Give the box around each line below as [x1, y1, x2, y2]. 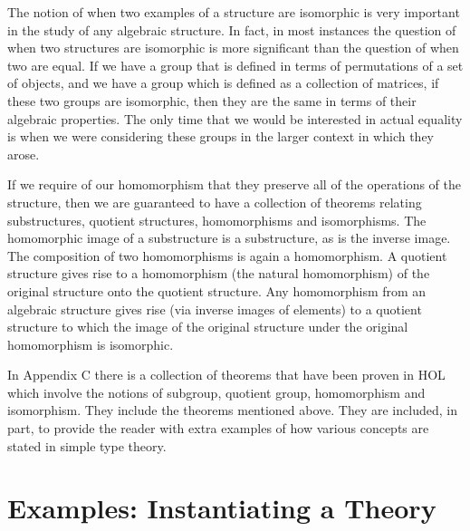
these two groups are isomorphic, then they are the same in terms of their [7, 91, 417, 110]
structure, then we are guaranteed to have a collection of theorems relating [7, 192, 422, 211]
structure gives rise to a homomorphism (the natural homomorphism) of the [7, 264, 430, 283]
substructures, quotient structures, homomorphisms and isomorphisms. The [7, 210, 427, 229]
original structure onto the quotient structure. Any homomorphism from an [7, 281, 427, 300]
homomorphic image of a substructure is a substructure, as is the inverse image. [7, 228, 451, 247]
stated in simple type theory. [7, 436, 167, 455]
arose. [7, 144, 40, 163]
